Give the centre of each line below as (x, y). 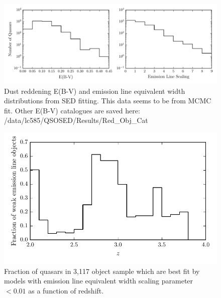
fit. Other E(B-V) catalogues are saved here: (72, 110)
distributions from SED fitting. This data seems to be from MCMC (108, 101)
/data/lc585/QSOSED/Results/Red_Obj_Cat (76, 120)
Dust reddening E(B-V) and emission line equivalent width (95, 91)
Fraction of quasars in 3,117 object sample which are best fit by (102, 271)
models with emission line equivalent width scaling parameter (99, 281)
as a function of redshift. (66, 290)
